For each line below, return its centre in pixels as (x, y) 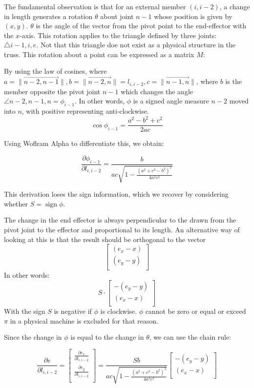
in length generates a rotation (48, 16)
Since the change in (33, 337)
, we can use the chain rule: (190, 337)
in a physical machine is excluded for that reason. (84, 320)
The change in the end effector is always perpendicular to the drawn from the (120, 220)
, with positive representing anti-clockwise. (85, 111)
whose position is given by (193, 16)
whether (16, 203)
